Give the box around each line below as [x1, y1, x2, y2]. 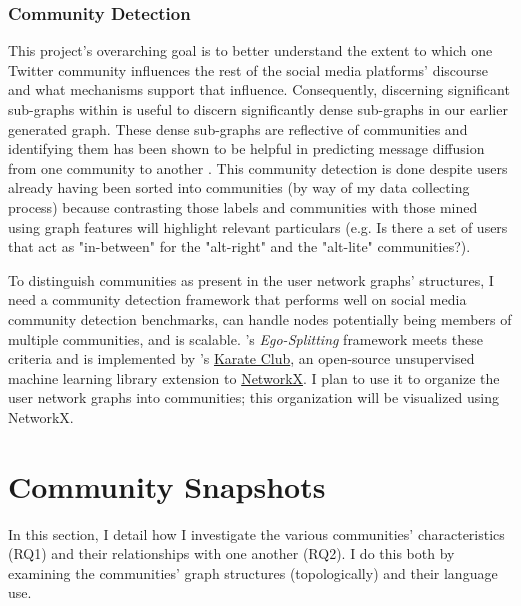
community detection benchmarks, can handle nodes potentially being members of [8, 308, 512, 329]
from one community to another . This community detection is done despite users [8, 157, 508, 178]
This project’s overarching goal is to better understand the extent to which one [8, 40, 493, 61]
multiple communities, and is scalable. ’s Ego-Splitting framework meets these [8, 328, 483, 349]
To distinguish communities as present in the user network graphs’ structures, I [8, 269, 494, 290]
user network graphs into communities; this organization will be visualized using [8, 387, 500, 408]
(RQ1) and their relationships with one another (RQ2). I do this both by [8, 543, 455, 564]
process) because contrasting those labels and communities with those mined [8, 196, 478, 217]
